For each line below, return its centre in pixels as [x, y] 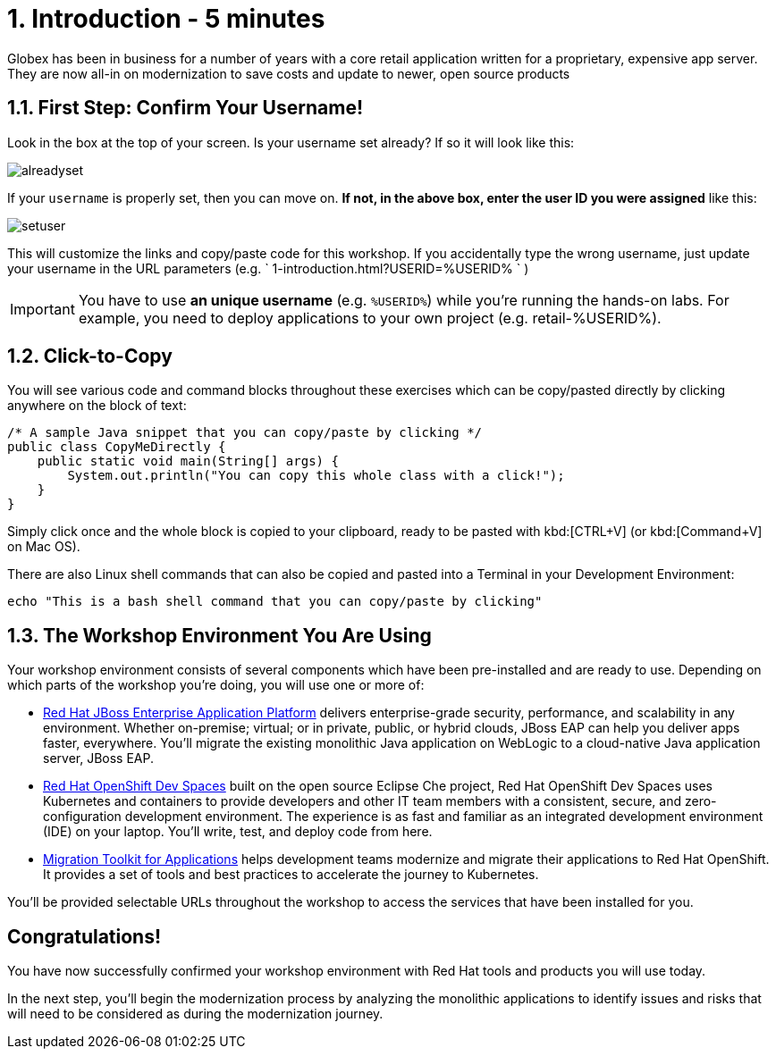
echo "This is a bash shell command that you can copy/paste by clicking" [275, 602]
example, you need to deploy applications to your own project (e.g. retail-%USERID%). [370, 318]
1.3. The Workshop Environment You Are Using [219, 635]
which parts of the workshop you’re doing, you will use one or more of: [216, 685]
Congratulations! [84, 936]
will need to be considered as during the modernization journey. [195, 1014]
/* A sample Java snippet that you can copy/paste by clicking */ [245, 433]
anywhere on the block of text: [97, 406]
